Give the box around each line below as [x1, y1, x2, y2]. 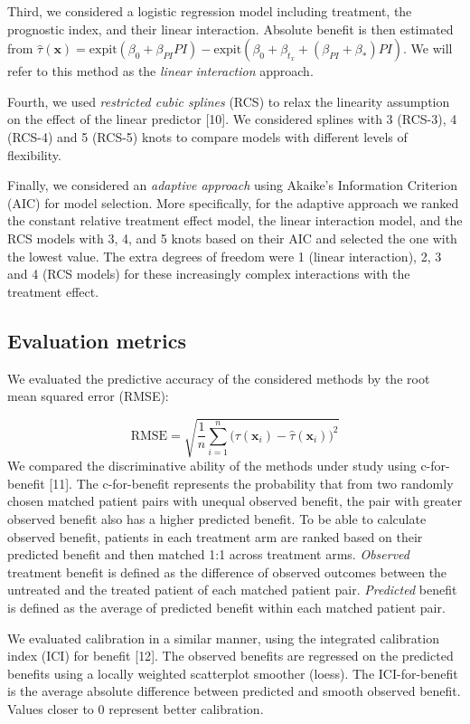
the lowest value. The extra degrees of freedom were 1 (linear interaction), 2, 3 [7, 246, 442, 265]
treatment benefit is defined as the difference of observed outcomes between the [7, 562, 447, 581]
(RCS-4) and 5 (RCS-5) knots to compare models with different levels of [7, 127, 408, 146]
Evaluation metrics [7, 326, 186, 354]
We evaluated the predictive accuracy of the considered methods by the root [7, 368, 430, 387]
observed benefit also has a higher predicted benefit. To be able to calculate [7, 510, 427, 529]
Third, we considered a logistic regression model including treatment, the [7, 2, 412, 20]
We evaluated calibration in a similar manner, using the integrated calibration [7, 628, 439, 647]
